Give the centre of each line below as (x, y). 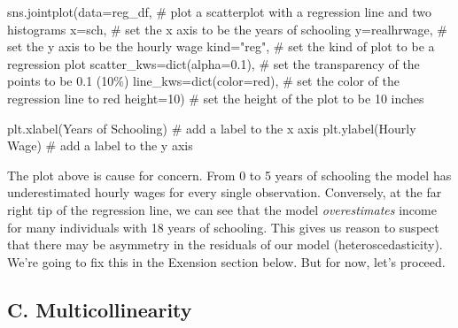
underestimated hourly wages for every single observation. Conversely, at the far (225, 192)
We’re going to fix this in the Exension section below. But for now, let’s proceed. (226, 261)
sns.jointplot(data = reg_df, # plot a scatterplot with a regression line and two (219, 11)
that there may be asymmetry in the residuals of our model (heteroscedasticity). (225, 244)
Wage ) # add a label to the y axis (100, 145)
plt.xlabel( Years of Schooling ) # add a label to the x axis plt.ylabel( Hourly (212, 128)
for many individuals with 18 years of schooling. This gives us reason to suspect (223, 227)
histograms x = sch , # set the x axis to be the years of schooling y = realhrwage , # (227, 29)
